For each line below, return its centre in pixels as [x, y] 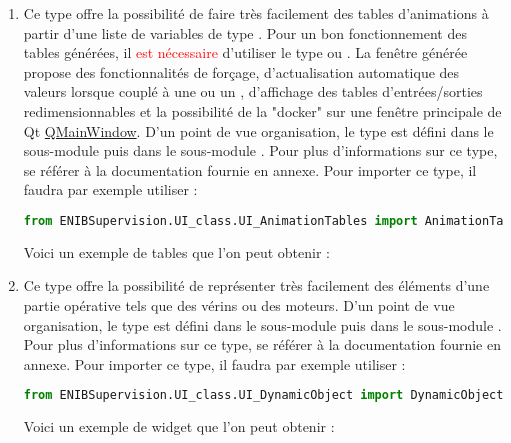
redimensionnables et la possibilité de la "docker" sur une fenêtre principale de [262, 110]
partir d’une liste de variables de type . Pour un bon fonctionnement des [245, 32]
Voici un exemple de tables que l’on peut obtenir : [176, 251]
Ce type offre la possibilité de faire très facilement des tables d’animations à [256, 13]
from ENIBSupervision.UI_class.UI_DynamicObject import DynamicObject [263, 395]
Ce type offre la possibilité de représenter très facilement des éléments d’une [256, 285]
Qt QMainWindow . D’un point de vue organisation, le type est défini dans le [258, 130]
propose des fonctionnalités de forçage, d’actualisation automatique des [241, 71]
